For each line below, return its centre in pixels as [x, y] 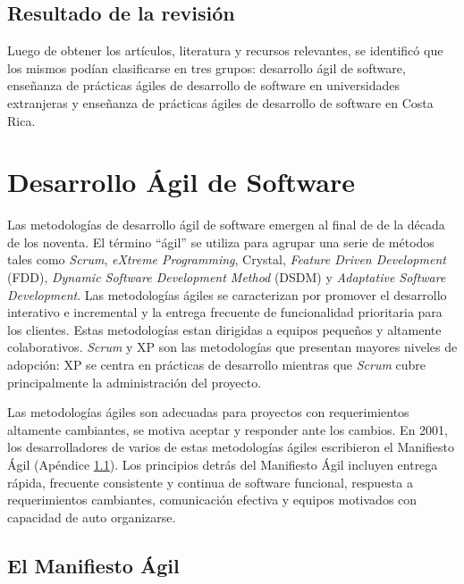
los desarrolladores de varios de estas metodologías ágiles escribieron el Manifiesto [231, 447]
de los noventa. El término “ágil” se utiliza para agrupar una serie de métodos [221, 242]
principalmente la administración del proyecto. [135, 382]
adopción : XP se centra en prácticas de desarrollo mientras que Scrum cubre [217, 365]
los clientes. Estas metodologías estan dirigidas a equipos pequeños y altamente [224, 329]
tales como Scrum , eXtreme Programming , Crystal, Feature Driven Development [227, 259]
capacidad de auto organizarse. [92, 517]
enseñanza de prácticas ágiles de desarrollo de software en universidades [203, 85]
